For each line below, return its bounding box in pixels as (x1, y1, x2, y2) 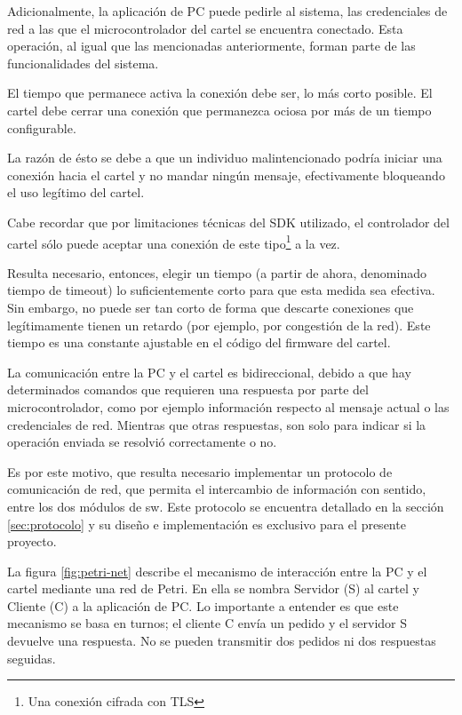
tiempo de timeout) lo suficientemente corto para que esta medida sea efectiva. (7, 281, 435, 299)
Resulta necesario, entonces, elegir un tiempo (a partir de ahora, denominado (7, 263, 426, 282)
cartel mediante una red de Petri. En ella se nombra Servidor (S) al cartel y (7, 579, 419, 598)
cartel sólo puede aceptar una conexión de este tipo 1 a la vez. (7, 231, 340, 252)
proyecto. (7, 532, 57, 551)
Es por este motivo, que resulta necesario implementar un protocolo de (7, 462, 393, 481)
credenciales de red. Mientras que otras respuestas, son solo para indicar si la (7, 415, 426, 433)
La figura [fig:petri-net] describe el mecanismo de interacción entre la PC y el (7, 561, 427, 580)
